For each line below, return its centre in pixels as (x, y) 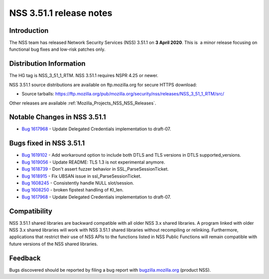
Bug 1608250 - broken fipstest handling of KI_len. (73, 190)
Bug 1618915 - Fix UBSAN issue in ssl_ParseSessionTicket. (82, 176)
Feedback (25, 258)
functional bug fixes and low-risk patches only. (57, 49)
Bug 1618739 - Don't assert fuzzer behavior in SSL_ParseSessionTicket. (95, 169)
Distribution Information (47, 64)
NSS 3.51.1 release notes (61, 13)
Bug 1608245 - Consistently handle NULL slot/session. (78, 183)
